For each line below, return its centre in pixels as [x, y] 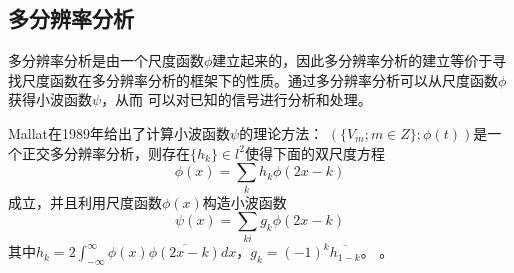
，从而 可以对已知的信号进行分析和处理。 [236, 99]
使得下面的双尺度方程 [314, 152]
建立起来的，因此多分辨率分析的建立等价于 [352, 60]
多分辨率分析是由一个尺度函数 [106, 60]
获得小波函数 [50, 99]
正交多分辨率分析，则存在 [105, 152]
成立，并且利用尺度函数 [85, 201]
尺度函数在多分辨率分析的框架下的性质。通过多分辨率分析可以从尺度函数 [259, 79]
